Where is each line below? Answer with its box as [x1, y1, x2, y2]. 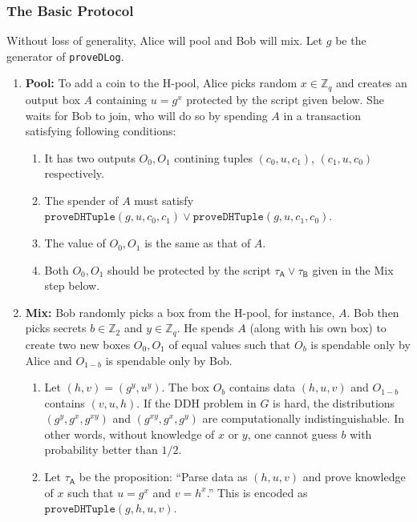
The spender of [44, 191, 119, 208]
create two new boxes [25, 335, 131, 352]
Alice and [25, 351, 72, 368]
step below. [44, 277, 100, 294]
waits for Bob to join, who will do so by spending [25, 106, 268, 123]
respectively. [44, 165, 104, 182]
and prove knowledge [302, 468, 406, 485]
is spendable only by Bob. [105, 351, 233, 368]
